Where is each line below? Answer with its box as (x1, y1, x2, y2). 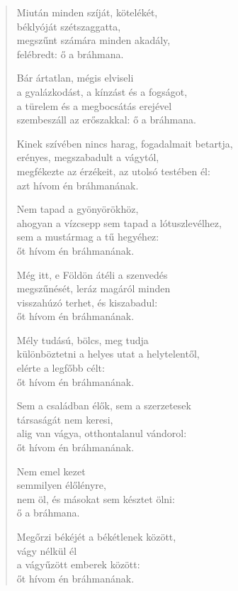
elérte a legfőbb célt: (16, 360, 105, 375)
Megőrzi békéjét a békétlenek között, (16, 529, 176, 543)
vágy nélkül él (16, 543, 77, 558)
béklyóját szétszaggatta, (16, 18, 121, 33)
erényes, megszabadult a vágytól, (16, 150, 159, 165)
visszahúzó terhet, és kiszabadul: (16, 294, 158, 309)
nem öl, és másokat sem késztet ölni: (16, 491, 175, 506)
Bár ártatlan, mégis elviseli (16, 70, 134, 85)
